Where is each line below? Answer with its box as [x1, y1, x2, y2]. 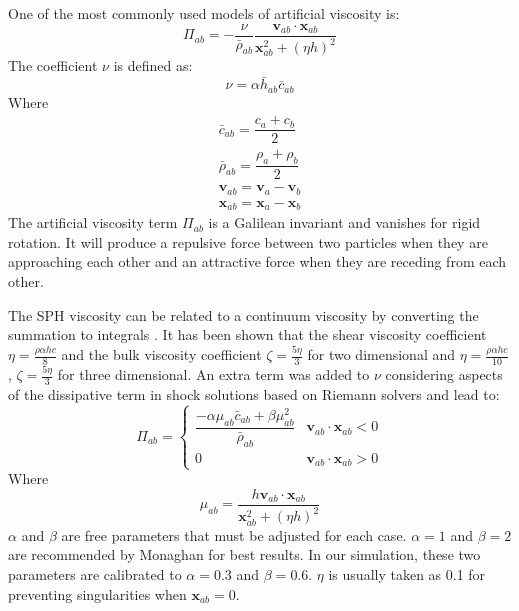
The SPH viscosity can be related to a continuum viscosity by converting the [8, 304, 479, 325]
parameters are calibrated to [8, 563, 182, 584]
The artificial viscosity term [8, 212, 178, 233]
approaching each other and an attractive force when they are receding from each [8, 251, 507, 272]
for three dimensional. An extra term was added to [57, 364, 370, 385]
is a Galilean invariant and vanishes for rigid [208, 212, 481, 233]
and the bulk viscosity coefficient [61, 344, 262, 365]
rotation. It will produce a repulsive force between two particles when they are [8, 231, 488, 252]
